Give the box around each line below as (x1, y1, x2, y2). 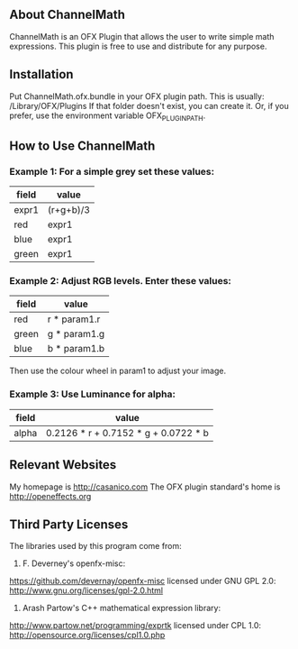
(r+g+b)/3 (47, 204, 90, 216)
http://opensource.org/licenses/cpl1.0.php (9, 630, 166, 641)
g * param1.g (47, 328, 105, 341)
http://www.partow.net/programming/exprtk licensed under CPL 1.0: (9, 620, 261, 631)
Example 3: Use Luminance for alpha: (9, 388, 176, 400)
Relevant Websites (9, 457, 117, 472)
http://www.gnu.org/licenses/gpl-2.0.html (9, 585, 164, 596)
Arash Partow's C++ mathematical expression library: (22, 603, 221, 614)
